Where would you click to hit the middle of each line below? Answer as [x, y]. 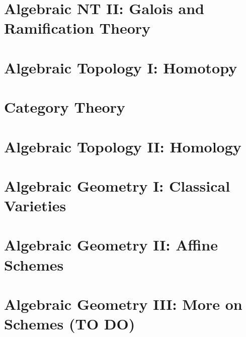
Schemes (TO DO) [70, 324]
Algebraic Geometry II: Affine [111, 245]
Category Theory [65, 107]
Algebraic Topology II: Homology [123, 146]
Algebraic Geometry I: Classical [117, 185]
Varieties [35, 205]
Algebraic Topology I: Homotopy [121, 67]
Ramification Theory [77, 28]
